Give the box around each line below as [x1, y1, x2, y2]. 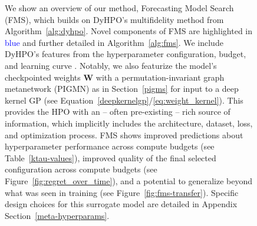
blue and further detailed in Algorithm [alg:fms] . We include [5, 36, 223, 48]
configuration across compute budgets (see [5, 163, 157, 175]
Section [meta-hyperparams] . [5, 209, 110, 221]
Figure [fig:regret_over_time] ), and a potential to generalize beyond [5, 174, 253, 187]
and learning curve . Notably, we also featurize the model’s [5, 59, 217, 71]
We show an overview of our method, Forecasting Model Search [5, 2, 234, 14]
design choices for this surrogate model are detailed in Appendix [5, 198, 238, 210]
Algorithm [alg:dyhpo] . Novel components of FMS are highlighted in [5, 25, 253, 37]
